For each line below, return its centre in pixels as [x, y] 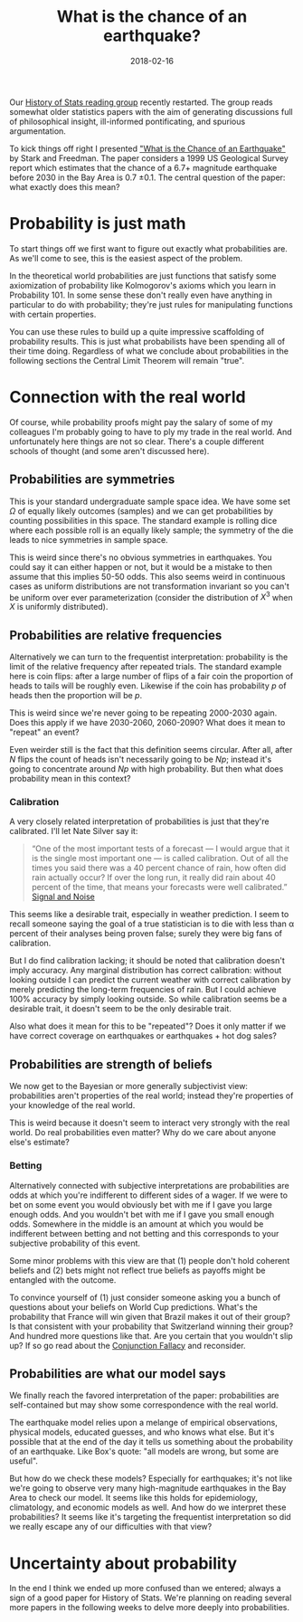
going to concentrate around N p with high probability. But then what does [147, 769]
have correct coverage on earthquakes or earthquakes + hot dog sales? [143, 1036]
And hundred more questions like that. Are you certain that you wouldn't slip [151, 1335]
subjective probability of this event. [75, 1243]
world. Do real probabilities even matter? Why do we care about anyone [143, 1133]
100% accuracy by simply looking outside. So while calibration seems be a [148, 999]
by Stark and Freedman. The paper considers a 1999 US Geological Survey [149, 158]
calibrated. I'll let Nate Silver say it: [74, 831]
